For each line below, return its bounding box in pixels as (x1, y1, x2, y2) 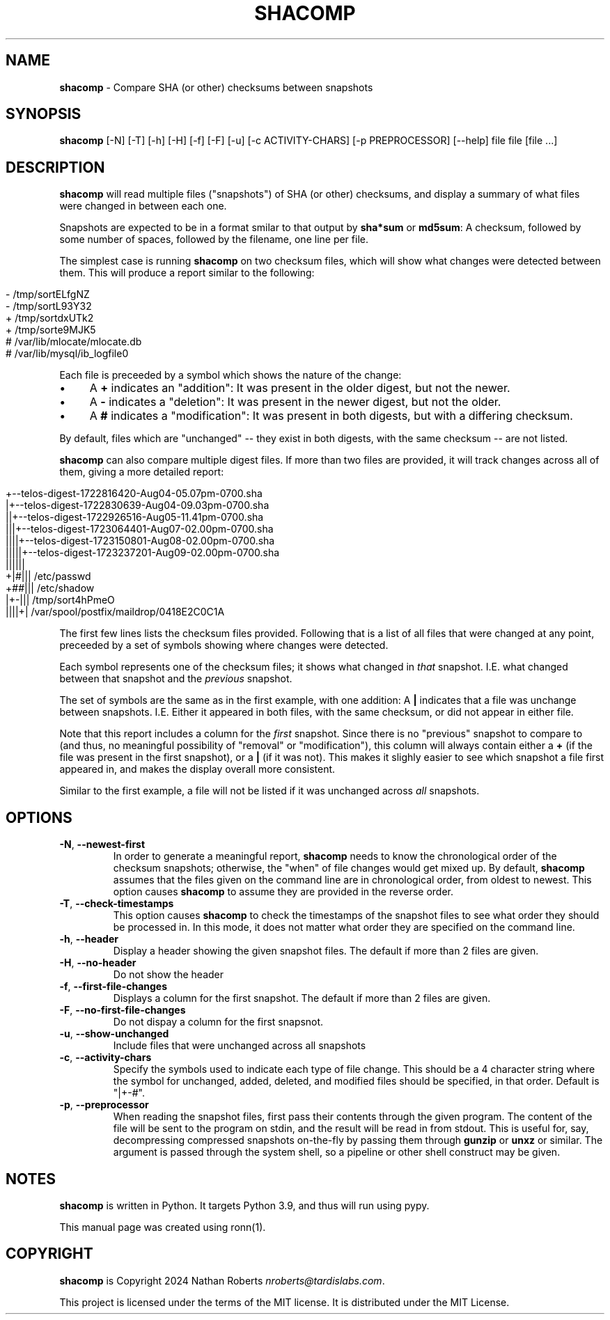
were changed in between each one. (59, 200, 227, 212)
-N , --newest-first (59, 838, 146, 851)
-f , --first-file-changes (59, 980, 168, 993)
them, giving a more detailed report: (59, 466, 224, 478)
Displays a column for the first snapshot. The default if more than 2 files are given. (113, 992, 491, 1005)
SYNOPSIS (6, 105, 81, 123)
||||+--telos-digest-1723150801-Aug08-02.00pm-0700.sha (6, 535, 275, 547)
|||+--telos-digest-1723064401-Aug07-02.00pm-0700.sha (6, 523, 274, 535)
